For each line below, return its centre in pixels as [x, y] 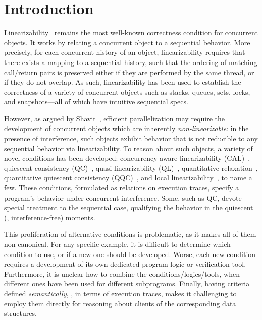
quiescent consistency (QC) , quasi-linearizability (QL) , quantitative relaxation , [131, 168]
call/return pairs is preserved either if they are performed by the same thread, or [129, 72]
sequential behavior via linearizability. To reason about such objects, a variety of [128, 148]
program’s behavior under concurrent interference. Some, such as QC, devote [123, 197]
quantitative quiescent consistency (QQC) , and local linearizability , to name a [128, 178]
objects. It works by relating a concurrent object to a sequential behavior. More [127, 42]
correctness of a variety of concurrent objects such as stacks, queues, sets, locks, [127, 91]
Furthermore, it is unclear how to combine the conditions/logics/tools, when [122, 273]
